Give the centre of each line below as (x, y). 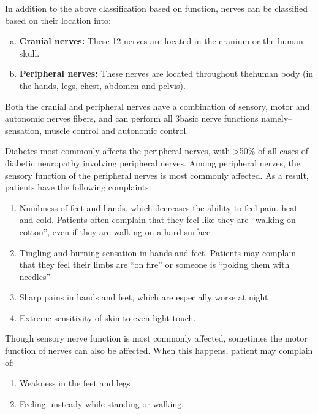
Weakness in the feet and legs (75, 383)
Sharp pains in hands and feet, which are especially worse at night (144, 297)
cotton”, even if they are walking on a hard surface (115, 231)
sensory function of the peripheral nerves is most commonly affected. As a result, (157, 175)
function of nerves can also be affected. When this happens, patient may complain (159, 350)
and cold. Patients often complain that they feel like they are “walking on (157, 220)
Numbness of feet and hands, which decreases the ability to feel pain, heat (158, 207)
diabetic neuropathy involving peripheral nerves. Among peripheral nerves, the (153, 162)
